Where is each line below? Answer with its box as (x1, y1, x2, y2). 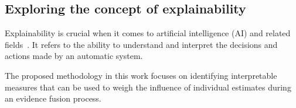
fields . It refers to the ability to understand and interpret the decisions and (5, 38, 278, 50)
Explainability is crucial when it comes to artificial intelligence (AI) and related (5, 27, 291, 39)
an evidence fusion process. (5, 92, 101, 104)
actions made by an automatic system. (5, 50, 143, 62)
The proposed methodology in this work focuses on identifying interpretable (5, 69, 277, 81)
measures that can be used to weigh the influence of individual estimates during (5, 81, 291, 93)
